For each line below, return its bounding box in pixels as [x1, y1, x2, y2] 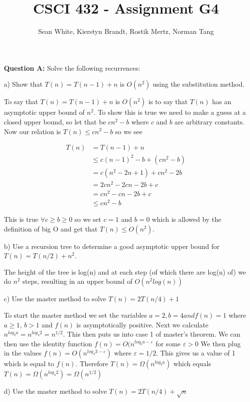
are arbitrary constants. [174, 116, 245, 126]
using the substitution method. [153, 79, 245, 89]
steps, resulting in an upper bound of [22, 276, 133, 286]
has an [212, 96, 232, 107]
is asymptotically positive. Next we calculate [76, 319, 209, 329]
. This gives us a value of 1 [156, 348, 235, 358]
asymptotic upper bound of [4, 107, 85, 117]
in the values [4, 348, 42, 358]
